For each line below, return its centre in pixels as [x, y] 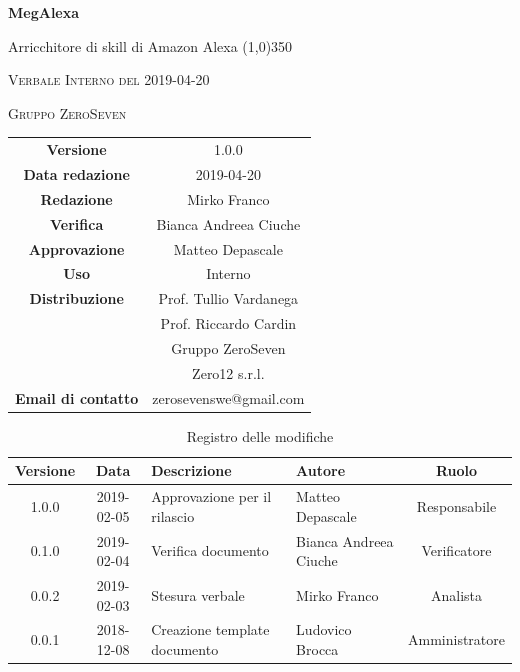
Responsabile [456, 505]
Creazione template [210, 629]
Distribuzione [76, 298]
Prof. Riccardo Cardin [228, 323]
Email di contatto [77, 397]
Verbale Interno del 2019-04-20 [109, 79]
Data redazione [76, 173]
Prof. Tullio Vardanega [228, 298]
